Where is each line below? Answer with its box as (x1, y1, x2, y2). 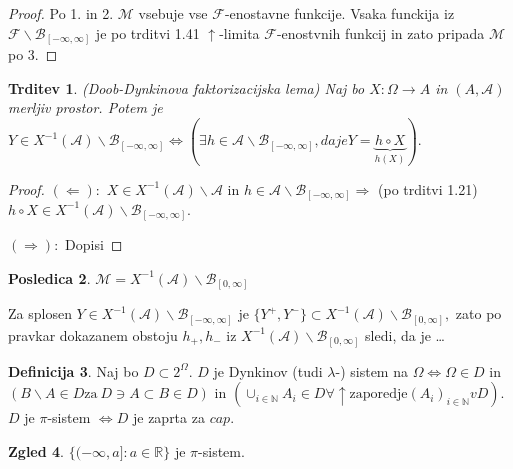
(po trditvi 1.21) (378, 178, 478, 199)
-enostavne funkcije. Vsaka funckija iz (224, 3, 455, 23)
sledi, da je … (365, 324, 445, 345)
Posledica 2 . (8, 267, 91, 288)
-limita (219, 22, 260, 43)
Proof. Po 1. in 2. (8, 3, 114, 23)
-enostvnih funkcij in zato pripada (276, 22, 485, 43)
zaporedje (349, 387, 408, 402)
